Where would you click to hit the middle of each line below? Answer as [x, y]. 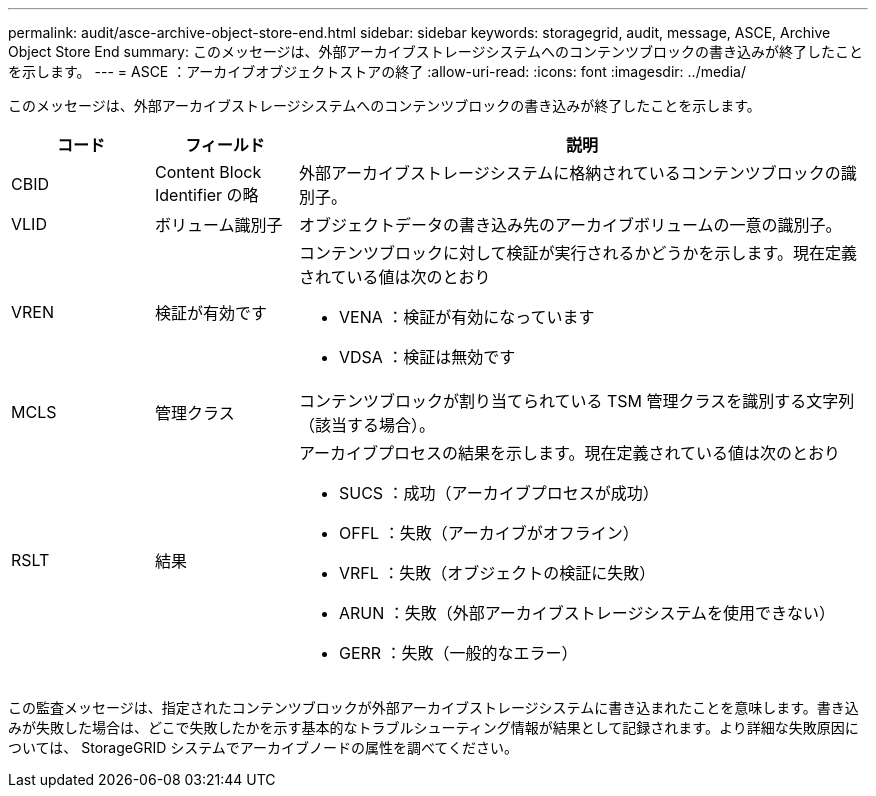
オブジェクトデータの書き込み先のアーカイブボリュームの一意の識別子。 [570, 225]
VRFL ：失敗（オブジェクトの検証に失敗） [497, 573]
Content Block [208, 172]
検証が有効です [210, 313]
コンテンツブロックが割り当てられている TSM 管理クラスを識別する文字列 [576, 401]
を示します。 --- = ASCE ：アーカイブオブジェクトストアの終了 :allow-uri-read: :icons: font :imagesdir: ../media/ [377, 71]
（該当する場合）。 [366, 425]
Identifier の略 [206, 195]
